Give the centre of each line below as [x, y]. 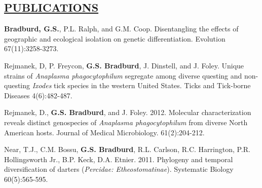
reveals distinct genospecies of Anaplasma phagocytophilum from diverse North [126, 122]
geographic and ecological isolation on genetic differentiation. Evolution [115, 38]
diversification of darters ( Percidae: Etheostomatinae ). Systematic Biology [119, 169]
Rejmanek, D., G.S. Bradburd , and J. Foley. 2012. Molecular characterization [128, 112]
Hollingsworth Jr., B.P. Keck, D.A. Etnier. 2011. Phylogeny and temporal [119, 159]
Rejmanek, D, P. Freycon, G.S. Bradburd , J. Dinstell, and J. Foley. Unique [124, 65]
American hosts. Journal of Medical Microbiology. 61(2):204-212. [104, 132]
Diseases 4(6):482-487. [38, 95]
